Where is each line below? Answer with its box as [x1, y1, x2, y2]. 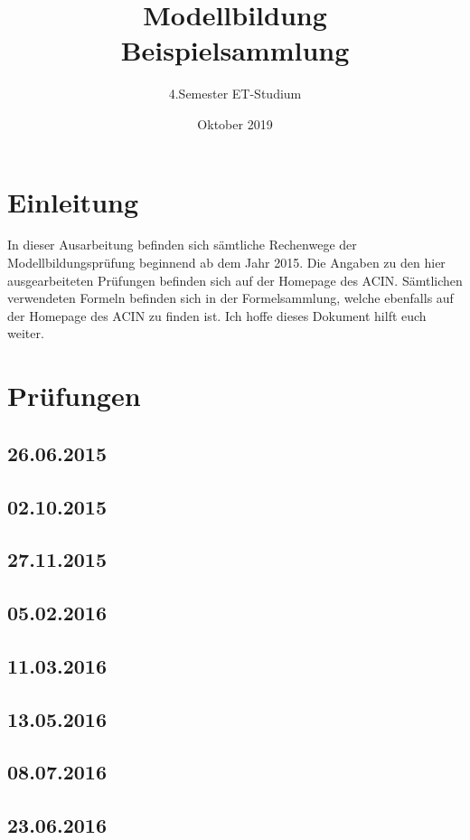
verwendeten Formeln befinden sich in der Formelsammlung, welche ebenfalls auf [7, 288, 454, 307]
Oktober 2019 [197, 114, 273, 133]
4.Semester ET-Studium [168, 84, 302, 103]
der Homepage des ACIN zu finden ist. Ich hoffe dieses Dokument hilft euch [7, 306, 427, 325]
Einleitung [7, 183, 139, 220]
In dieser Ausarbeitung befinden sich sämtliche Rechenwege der [7, 235, 357, 254]
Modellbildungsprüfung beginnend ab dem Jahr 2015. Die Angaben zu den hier [7, 253, 446, 272]
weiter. [7, 324, 44, 343]
